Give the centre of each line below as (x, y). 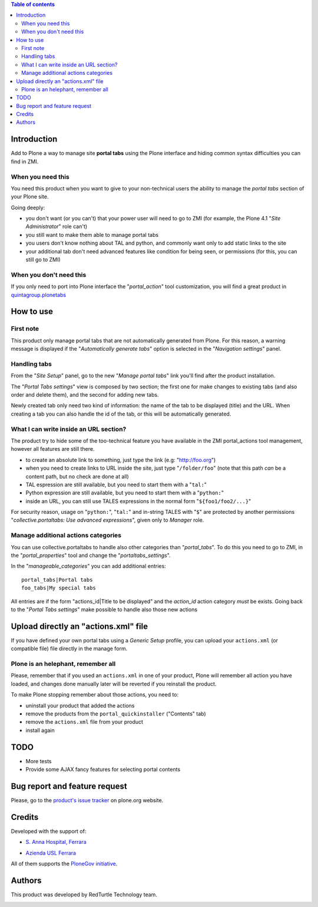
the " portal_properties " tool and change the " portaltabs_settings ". (91, 555)
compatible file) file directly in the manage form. (69, 649)
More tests (39, 761)
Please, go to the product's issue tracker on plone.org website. (87, 800)
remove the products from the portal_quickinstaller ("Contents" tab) (116, 714)
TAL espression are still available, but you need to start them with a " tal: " (116, 484)
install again (40, 730)
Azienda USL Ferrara (51, 853)
